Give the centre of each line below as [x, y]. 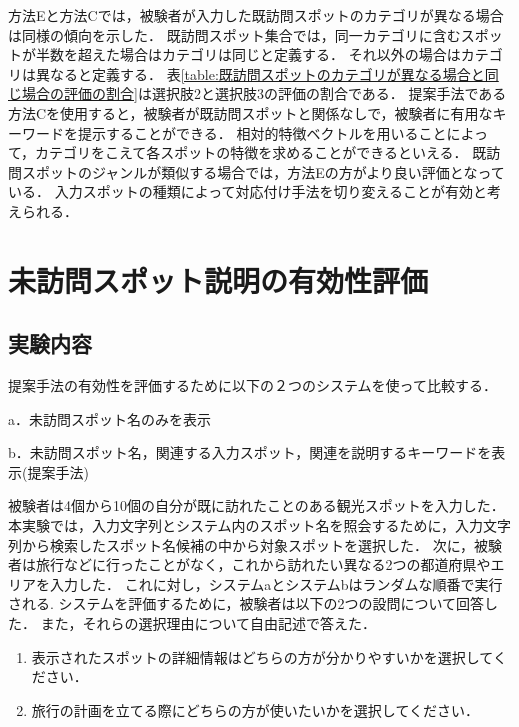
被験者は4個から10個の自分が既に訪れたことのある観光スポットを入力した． [256, 505]
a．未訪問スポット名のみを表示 [109, 418]
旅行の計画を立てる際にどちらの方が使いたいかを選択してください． [255, 709]
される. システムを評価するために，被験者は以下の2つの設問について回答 [246, 603]
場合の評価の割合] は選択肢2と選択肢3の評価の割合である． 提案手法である [264, 93]
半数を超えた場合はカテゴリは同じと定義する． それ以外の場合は [248, 54]
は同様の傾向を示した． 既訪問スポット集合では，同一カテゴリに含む [234, 34]
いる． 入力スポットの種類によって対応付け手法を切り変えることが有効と [248, 191]
